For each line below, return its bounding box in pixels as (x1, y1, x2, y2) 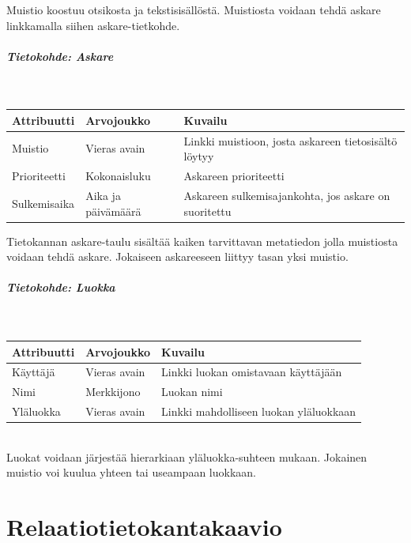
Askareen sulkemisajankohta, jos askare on (183, 187, 390, 203)
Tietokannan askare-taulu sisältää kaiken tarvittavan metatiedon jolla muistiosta (6, 232, 398, 249)
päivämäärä (85, 202, 141, 219)
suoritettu (183, 202, 232, 219)
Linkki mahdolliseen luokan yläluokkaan (161, 403, 356, 420)
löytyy (183, 148, 214, 164)
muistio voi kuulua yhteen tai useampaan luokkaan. (6, 464, 256, 481)
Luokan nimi (161, 383, 223, 400)
